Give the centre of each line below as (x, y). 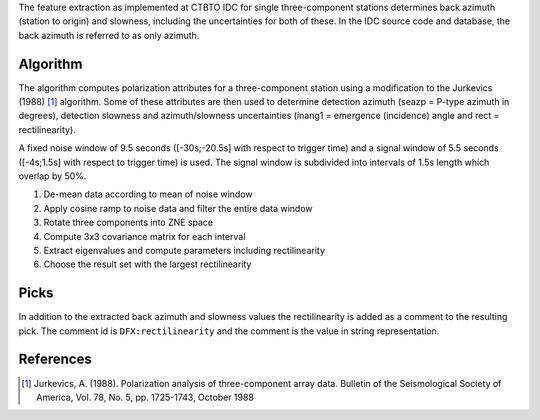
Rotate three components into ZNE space (128, 222)
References (55, 359)
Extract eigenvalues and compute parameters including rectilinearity (184, 250)
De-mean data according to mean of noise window (148, 194)
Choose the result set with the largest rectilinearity (147, 264)
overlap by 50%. (52, 176)
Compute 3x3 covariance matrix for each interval (144, 236)
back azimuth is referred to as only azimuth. (109, 35)
